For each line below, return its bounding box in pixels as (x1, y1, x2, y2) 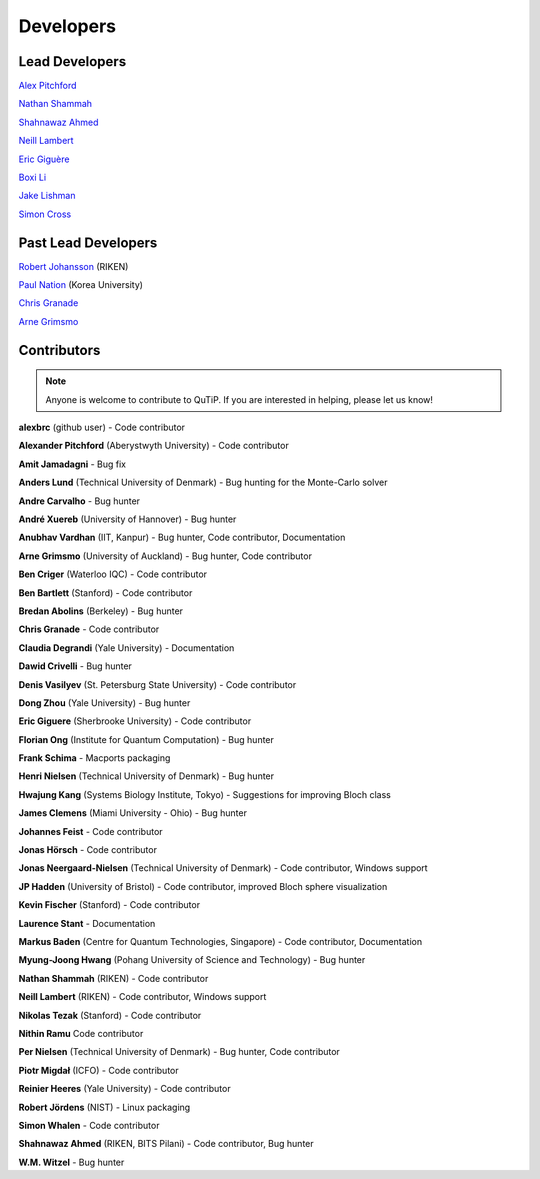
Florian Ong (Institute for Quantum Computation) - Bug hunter (18, 733, 275, 745)
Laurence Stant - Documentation (18, 917, 156, 929)
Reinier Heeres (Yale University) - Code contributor (18, 1083, 231, 1095)
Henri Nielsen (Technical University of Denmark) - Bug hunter (18, 770, 275, 782)
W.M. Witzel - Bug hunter (18, 1156, 125, 1168)
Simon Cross (18, 208, 72, 220)
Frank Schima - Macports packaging (18, 752, 171, 764)
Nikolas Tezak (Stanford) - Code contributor (18, 1009, 202, 1021)
